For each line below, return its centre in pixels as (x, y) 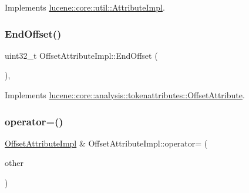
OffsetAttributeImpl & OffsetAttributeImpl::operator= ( (106, 143)
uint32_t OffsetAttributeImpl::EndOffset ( (81, 55)
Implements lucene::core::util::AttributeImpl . (85, 7)
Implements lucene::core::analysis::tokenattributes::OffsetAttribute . (125, 95)
